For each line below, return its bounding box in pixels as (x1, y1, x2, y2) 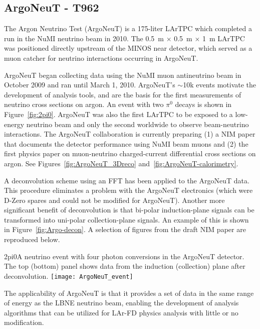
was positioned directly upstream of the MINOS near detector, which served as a (4, 43, 252, 53)
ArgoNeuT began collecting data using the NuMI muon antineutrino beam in (4, 69, 241, 80)
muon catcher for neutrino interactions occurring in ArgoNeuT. (4, 52, 198, 63)
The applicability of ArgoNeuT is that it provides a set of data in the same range (4, 287, 254, 298)
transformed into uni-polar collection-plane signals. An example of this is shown (4, 214, 249, 225)
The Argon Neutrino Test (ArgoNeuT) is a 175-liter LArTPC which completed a (4, 23, 252, 34)
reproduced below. (4, 234, 60, 245)
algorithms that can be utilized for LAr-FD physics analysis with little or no (4, 307, 238, 317)
